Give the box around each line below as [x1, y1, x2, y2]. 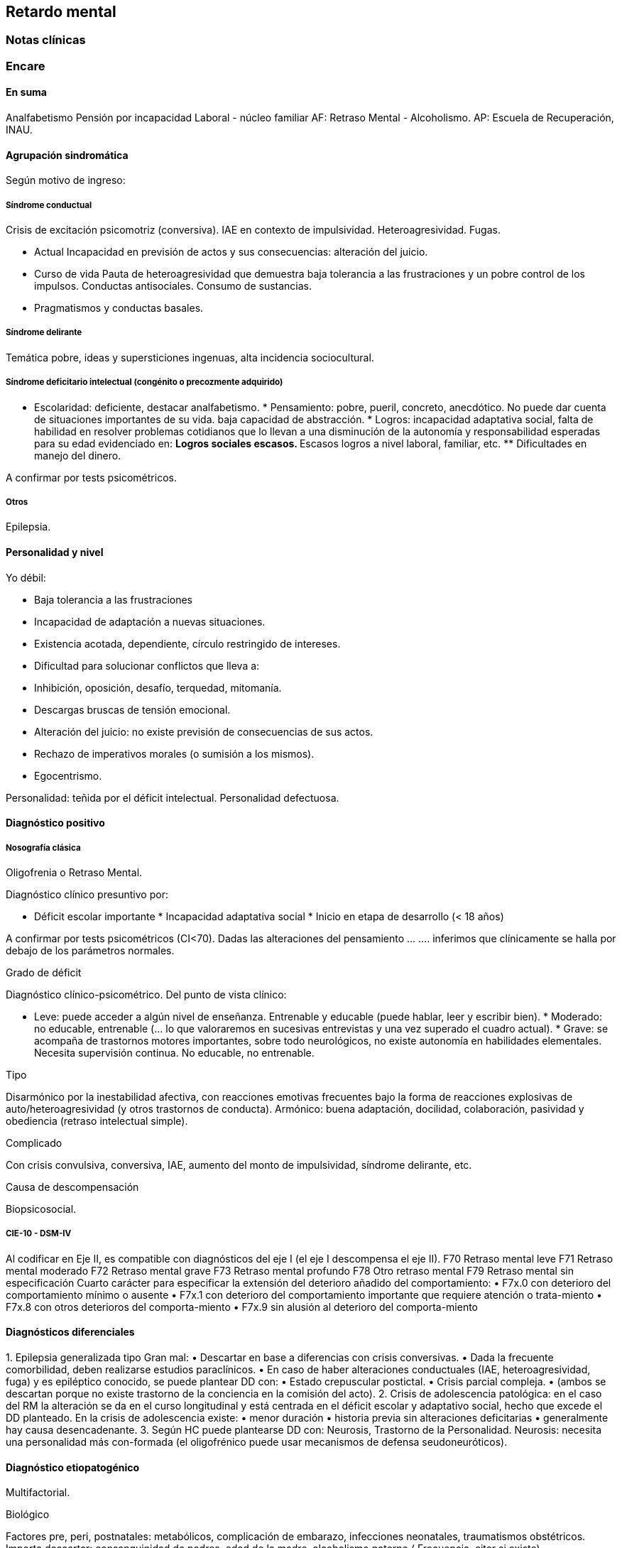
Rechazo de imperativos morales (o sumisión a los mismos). [34, 747, 315, 760]
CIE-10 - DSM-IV [6, 1228, 72, 1239]
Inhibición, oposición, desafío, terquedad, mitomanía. [34, 681, 282, 694]
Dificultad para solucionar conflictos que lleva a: [34, 659, 260, 672]
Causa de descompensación [6, 1180, 139, 1193]
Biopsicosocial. [6, 1202, 77, 1215]
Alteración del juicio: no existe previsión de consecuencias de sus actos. [34, 725, 373, 738]
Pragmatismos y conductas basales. [34, 302, 204, 315]
